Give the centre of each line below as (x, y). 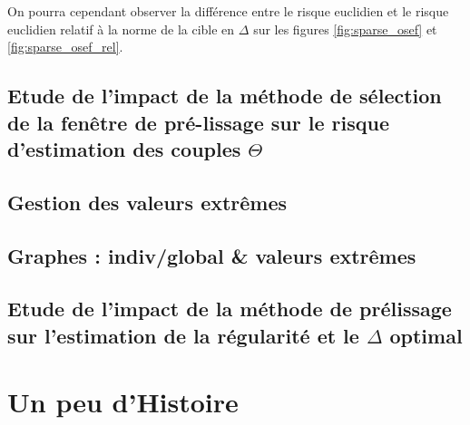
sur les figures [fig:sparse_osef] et (345, 29)
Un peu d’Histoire (123, 402)
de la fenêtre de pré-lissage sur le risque (198, 122)
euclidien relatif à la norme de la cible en (121, 29)
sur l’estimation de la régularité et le (183, 335)
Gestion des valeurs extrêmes (147, 202)
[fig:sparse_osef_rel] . (65, 47)
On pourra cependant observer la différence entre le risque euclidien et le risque (228, 11)
